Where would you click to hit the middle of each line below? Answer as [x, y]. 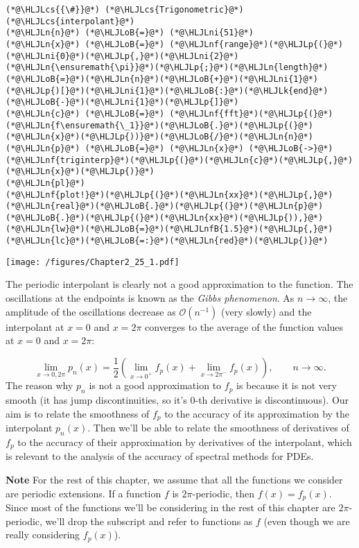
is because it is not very [287, 385]
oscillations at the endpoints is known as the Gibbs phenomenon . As [150, 298]
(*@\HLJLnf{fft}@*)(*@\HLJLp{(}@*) [251, 113]
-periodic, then [224, 493]
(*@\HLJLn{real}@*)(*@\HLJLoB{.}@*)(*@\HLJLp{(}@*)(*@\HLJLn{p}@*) [165, 206]
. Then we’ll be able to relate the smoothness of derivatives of [218, 428]
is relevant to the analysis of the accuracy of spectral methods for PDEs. [160, 456]
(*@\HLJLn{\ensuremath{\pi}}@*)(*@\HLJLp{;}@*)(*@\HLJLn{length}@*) [167, 68]
